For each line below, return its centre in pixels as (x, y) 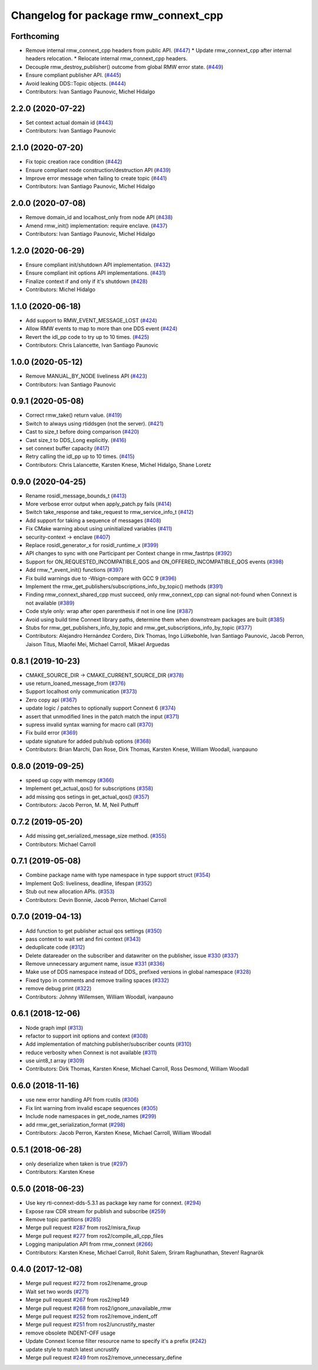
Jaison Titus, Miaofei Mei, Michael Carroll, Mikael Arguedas (98, 644)
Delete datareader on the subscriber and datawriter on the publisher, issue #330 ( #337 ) (132, 956)
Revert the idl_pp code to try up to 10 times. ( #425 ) (87, 337)
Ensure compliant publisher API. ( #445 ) (74, 75)
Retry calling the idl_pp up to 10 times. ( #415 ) (80, 456)
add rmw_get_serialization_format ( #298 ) (76, 1124)
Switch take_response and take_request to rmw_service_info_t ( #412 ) (110, 512)
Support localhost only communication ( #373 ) (81, 691)
